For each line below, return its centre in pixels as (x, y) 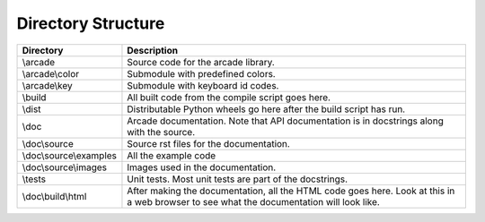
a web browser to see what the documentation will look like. (254, 201)
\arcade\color (51, 73)
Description (153, 50)
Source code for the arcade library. (201, 62)
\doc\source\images (65, 167)
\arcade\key (48, 85)
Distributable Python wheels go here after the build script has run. (266, 109)
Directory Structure (91, 23)
